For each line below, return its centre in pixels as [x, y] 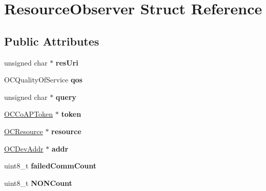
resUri [67, 62]
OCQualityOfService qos [43, 80]
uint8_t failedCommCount [50, 166]
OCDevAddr [24, 148]
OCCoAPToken [29, 114]
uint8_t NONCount [38, 183]
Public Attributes [52, 41]
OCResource [24, 131]
